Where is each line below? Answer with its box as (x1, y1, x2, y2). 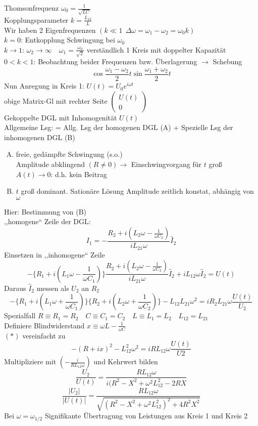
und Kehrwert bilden (93, 356, 158, 367)
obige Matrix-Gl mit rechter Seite (4, 95, 108, 106)
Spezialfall (4, 310, 36, 321)
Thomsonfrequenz (4, 3, 59, 13)
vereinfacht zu (22, 330, 66, 340)
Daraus (4, 282, 26, 293)
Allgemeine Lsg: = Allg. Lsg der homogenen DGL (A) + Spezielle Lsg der (4, 122, 233, 133)
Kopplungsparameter (4, 14, 69, 25)
